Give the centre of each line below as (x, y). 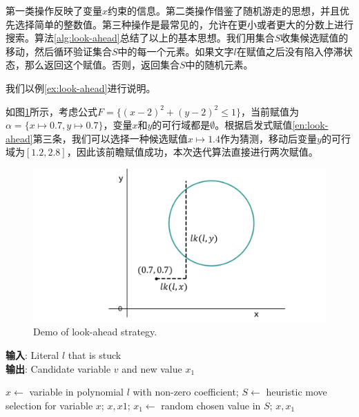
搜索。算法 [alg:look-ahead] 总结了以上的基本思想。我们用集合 (140, 38)
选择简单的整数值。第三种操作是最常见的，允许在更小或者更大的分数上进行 (184, 24)
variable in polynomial (76, 392)
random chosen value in (211, 405)
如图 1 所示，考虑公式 (51, 111)
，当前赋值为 (270, 111)
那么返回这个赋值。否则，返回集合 (102, 65)
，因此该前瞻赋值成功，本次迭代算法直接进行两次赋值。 (192, 152)
